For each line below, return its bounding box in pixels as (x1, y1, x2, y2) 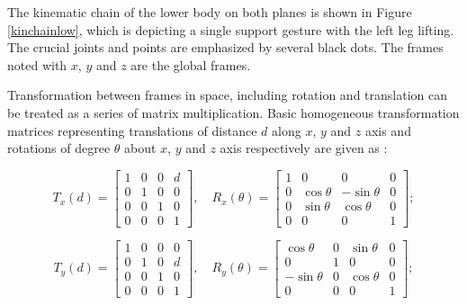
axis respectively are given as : (220, 139, 388, 157)
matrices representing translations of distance (7, 121, 257, 139)
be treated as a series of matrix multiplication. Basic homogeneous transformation (7, 103, 460, 121)
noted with (7, 55, 67, 74)
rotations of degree (7, 139, 111, 157)
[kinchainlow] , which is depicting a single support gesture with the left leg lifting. (7, 20, 454, 39)
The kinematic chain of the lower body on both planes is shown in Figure (7, 3, 412, 21)
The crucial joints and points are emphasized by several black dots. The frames (7, 38, 444, 57)
